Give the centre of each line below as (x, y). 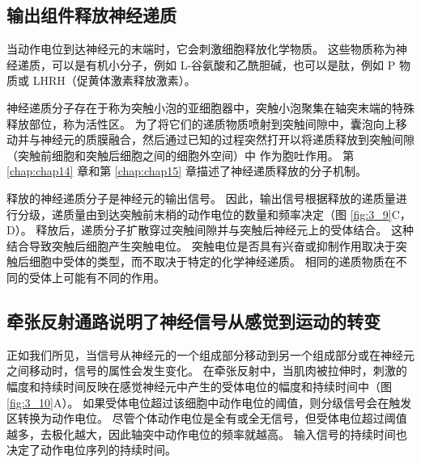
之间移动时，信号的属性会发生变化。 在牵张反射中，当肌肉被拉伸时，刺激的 (207, 370)
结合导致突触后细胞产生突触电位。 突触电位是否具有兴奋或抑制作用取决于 (201, 245)
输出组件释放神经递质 (91, 15)
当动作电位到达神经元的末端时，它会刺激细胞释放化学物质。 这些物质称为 (201, 49)
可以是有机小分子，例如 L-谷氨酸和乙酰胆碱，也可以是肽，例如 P (223, 64)
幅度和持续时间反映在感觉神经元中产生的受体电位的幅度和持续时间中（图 (199, 386)
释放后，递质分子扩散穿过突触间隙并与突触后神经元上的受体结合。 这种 (225, 230)
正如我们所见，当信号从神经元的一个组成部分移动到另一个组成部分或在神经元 (210, 354)
